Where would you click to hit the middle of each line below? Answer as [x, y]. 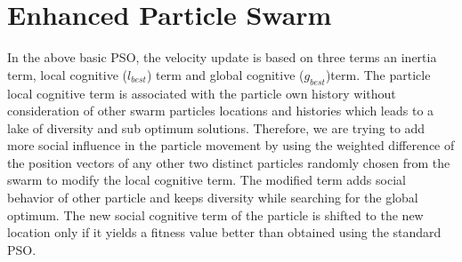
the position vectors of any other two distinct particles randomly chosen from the [229, 162]
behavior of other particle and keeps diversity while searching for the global [213, 198]
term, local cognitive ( [67, 74]
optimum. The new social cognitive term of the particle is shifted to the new [215, 214]
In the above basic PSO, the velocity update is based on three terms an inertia [222, 57]
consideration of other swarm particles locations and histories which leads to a [221, 111]
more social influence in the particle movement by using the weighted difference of [231, 145]
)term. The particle [378, 74]
